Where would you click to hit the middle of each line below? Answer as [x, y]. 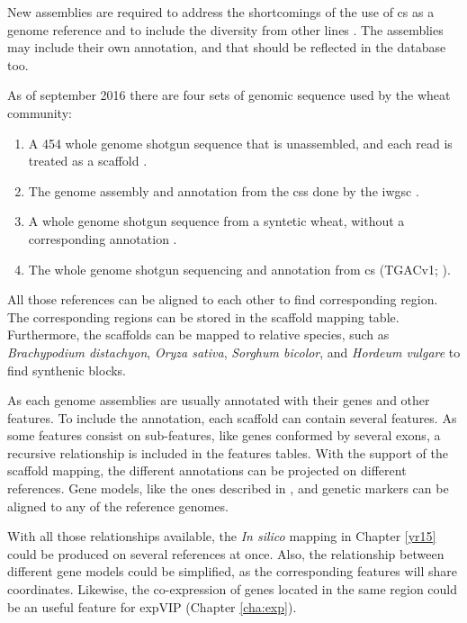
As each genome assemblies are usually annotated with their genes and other [219, 400]
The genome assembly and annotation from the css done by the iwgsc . [224, 190]
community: [40, 112]
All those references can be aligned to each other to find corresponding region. [223, 299]
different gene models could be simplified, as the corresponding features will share [232, 571]
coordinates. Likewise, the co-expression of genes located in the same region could [233, 589]
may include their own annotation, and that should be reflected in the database [227, 47]
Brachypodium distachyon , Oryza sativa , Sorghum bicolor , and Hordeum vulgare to [234, 352]
